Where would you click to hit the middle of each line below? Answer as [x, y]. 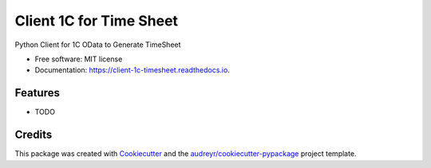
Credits [34, 135]
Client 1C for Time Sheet [97, 21]
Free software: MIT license [79, 59]
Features [37, 93]
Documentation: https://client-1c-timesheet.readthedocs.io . [132, 70]
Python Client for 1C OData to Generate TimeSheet [98, 45]
